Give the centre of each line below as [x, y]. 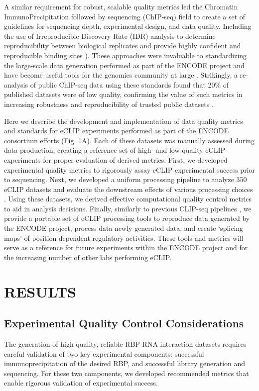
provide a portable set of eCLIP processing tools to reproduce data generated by [127, 218]
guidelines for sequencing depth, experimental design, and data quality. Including [128, 26]
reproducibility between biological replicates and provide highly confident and [123, 46]
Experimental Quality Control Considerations [124, 323]
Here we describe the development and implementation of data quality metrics [124, 121]
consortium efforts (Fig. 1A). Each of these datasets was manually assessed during [129, 140]
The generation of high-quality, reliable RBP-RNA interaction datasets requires [125, 344]
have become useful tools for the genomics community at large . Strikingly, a [121, 75]
